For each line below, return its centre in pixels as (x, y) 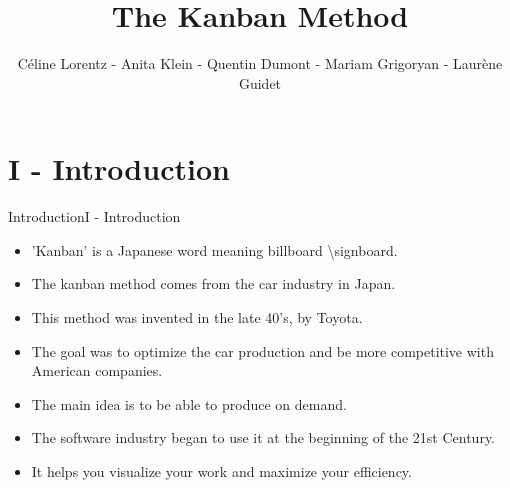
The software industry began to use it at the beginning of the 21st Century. (263, 437)
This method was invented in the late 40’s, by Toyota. (197, 317)
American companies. (97, 370)
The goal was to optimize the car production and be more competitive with (262, 350)
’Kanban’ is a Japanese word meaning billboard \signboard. (214, 249)
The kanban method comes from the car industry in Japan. (213, 283)
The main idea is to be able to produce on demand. (189, 403)
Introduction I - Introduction (94, 216)
